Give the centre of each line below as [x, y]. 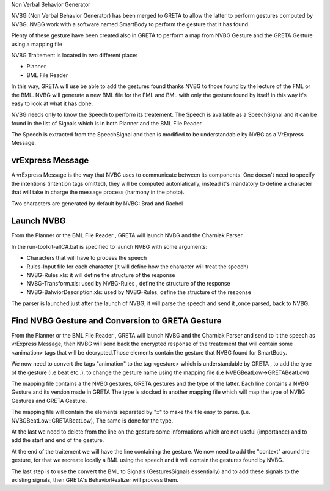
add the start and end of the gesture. [58, 440]
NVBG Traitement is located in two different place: [74, 55]
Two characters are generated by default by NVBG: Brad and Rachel [97, 203]
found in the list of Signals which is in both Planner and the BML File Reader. [107, 123]
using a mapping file [37, 44]
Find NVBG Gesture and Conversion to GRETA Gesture [116, 321]
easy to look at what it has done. [52, 103]
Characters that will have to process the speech [87, 258]
